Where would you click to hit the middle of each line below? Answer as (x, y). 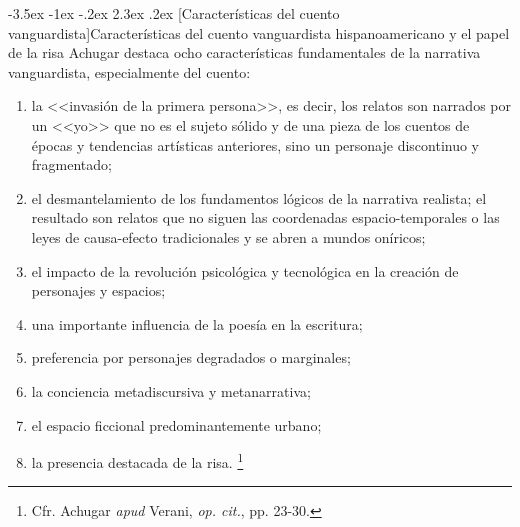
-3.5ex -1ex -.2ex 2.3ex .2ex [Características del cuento (174, 13)
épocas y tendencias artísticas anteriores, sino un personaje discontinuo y (255, 144)
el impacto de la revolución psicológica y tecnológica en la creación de (245, 270)
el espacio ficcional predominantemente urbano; (176, 424)
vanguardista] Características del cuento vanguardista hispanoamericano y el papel (259, 32)
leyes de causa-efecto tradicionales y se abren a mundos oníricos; (228, 236)
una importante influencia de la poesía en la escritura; (197, 323)
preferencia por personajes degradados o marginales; (191, 357)
